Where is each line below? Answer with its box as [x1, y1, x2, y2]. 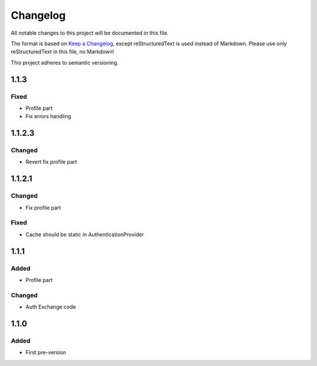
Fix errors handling [25, 113, 72, 120]
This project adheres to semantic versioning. [11, 59, 119, 66]
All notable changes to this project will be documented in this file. [11, 29, 169, 36]
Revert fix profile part [25, 159, 77, 166]
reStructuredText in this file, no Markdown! [11, 48, 114, 55]
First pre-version [25, 349, 66, 356]
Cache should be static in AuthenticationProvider [25, 231, 144, 238]
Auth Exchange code [25, 303, 76, 311]
